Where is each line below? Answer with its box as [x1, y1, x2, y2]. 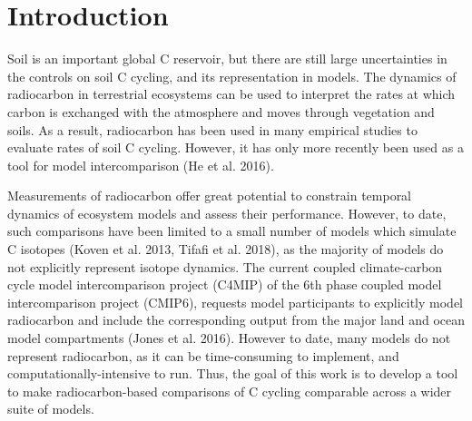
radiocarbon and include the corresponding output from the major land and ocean [7, 310, 466, 329]
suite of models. [7, 399, 94, 418]
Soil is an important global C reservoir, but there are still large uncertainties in [7, 49, 447, 68]
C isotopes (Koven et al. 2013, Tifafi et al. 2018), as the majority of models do [7, 240, 444, 259]
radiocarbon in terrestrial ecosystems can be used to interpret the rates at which [7, 84, 456, 103]
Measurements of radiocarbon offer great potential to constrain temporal [7, 186, 412, 205]
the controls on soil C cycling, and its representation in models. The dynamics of [7, 66, 457, 85]
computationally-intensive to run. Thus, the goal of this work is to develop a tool [7, 364, 458, 383]
